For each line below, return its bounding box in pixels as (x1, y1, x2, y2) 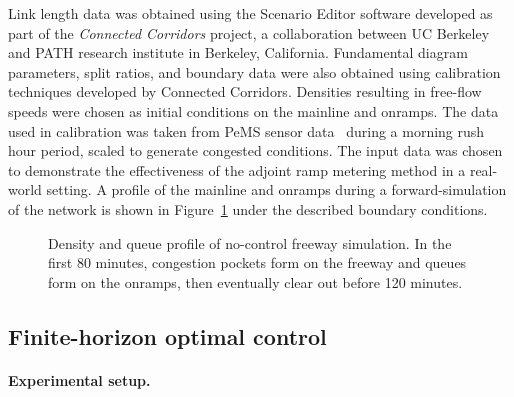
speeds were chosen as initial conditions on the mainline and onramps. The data (8, 100, 499, 121)
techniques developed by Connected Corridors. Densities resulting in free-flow (8, 81, 482, 102)
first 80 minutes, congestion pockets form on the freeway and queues (48, 252, 467, 273)
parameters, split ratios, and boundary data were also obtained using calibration (8, 61, 501, 82)
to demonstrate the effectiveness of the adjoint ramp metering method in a (8, 159, 466, 180)
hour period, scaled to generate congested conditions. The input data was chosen (8, 140, 503, 161)
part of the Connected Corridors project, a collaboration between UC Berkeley (8, 22, 490, 43)
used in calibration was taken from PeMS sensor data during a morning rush (8, 120, 485, 141)
